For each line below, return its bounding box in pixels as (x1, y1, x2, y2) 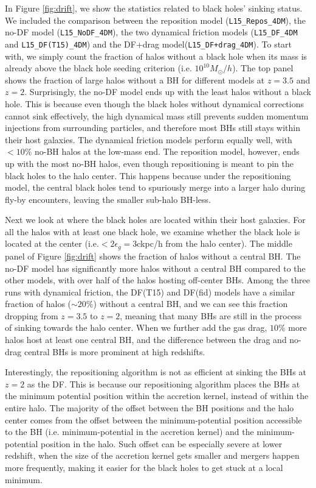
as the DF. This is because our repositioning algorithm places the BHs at (27, 377, 300, 390)
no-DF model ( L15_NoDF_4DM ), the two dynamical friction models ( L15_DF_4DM (5, 26, 298, 38)
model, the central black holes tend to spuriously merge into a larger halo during (5, 181, 306, 194)
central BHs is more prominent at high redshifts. (24, 345, 205, 358)
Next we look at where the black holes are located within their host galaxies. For (5, 213, 306, 226)
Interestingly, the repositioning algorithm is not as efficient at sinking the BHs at (5, 366, 306, 378)
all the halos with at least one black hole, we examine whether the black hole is (5, 225, 300, 238)
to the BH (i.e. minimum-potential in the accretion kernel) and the (5, 425, 254, 438)
